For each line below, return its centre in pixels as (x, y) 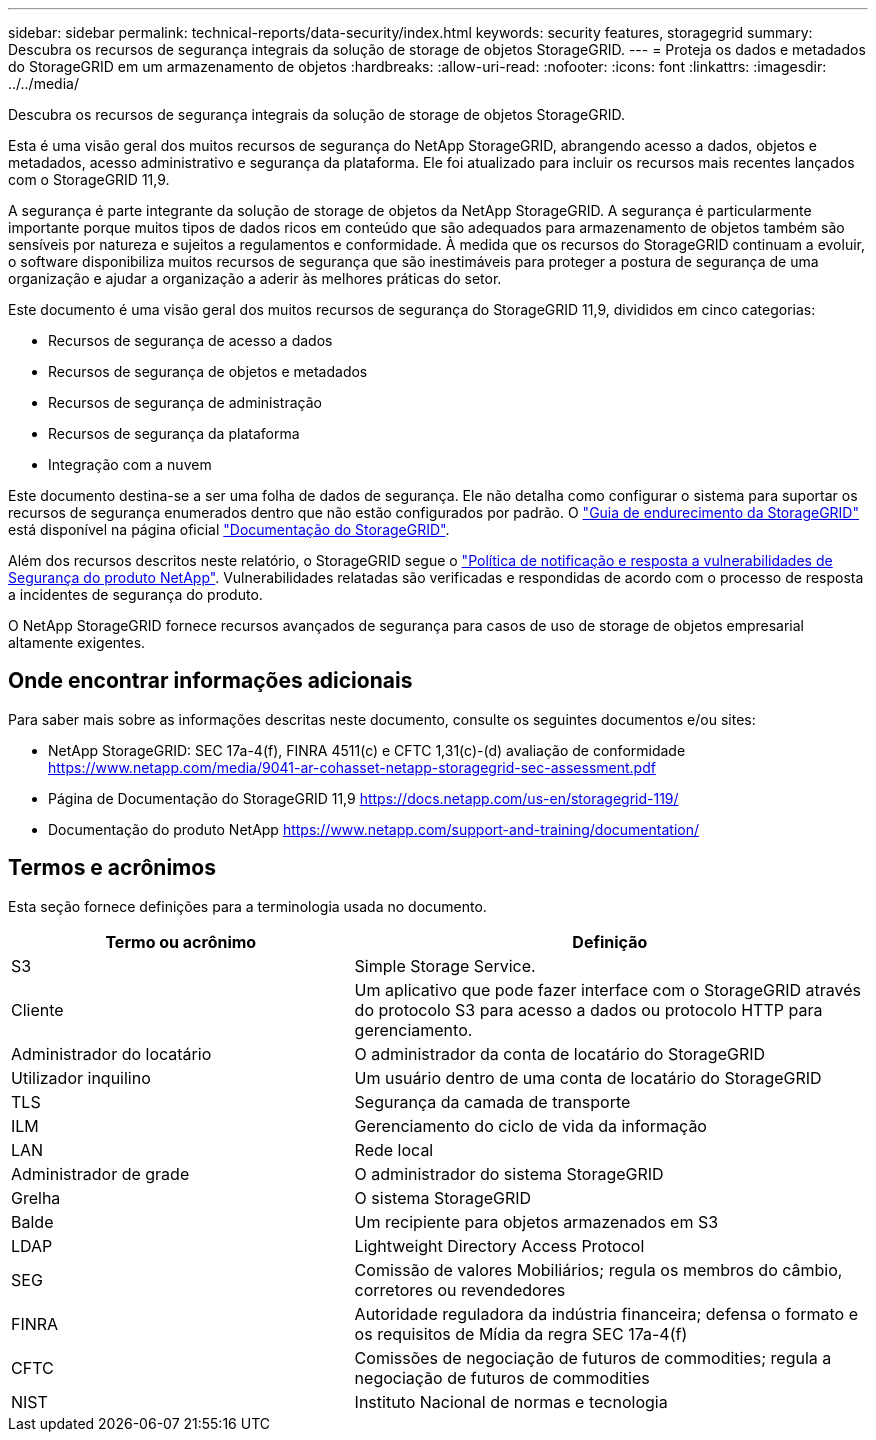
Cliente (37, 1009)
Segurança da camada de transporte (492, 1101)
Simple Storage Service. (445, 965)
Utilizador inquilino (81, 1077)
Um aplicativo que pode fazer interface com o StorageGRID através (608, 989)
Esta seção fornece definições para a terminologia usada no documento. (247, 906)
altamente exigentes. (77, 642)
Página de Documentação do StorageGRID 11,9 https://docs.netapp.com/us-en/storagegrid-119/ (363, 798)
